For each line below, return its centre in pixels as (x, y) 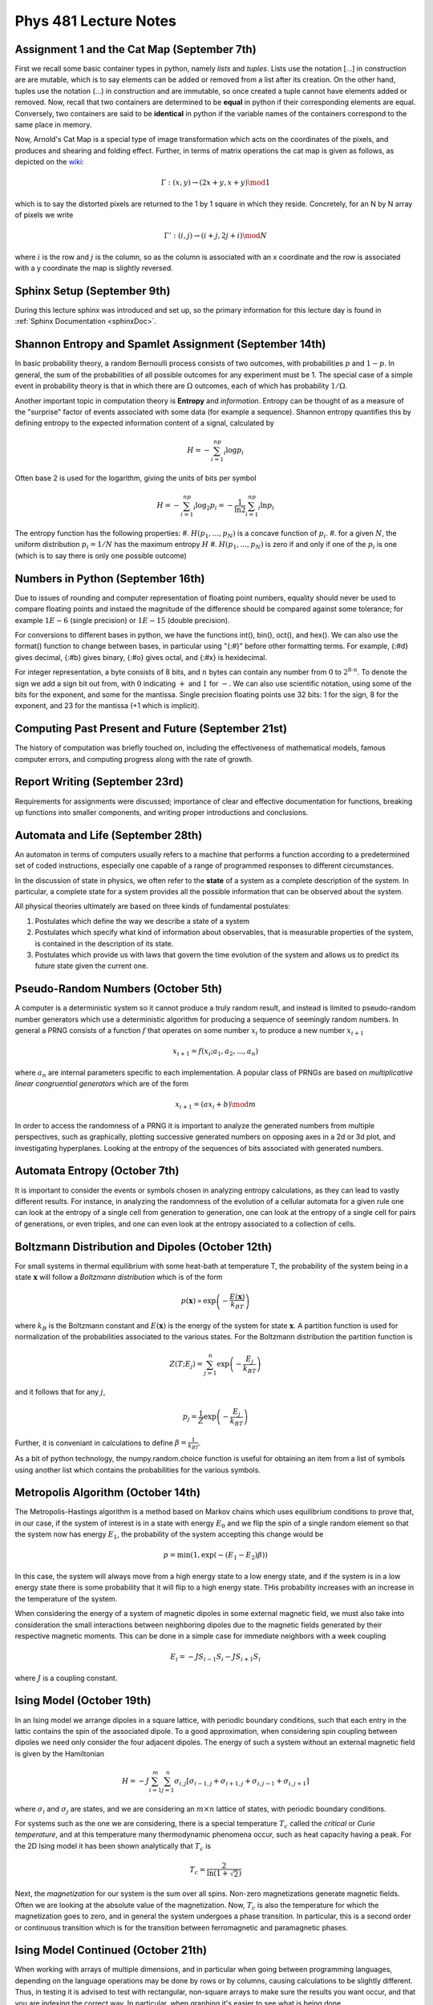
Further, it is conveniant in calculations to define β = (101, 1443)
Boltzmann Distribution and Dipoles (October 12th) (144, 1247)
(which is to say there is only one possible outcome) (101, 555)
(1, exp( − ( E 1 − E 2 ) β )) (229, 1556)
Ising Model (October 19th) (83, 1701)
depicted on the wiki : (49, 162)
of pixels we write (44, 215)
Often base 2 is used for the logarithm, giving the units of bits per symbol (136, 478)
